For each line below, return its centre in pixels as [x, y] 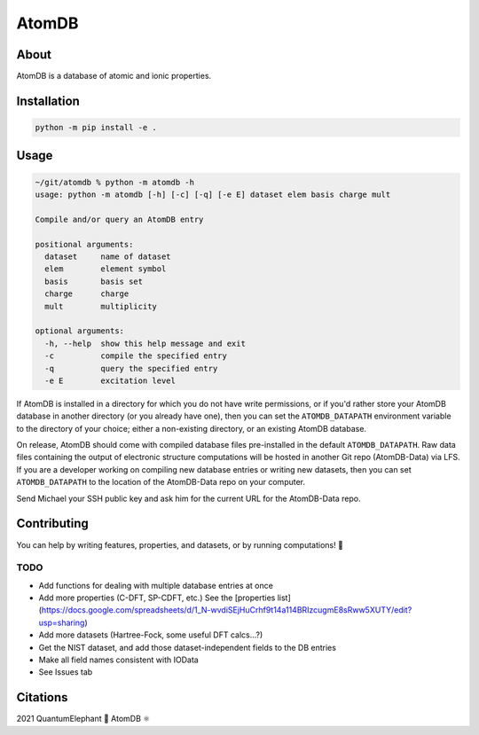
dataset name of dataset [108, 257]
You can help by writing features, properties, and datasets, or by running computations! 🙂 [180, 544]
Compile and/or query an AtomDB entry [119, 219]
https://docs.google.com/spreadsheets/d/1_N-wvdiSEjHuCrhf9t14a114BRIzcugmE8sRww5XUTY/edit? [227, 610]
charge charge [87, 294]
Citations [42, 697]
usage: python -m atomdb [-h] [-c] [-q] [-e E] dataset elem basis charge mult [213, 195]
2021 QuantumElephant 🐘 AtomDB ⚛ [83, 719]
